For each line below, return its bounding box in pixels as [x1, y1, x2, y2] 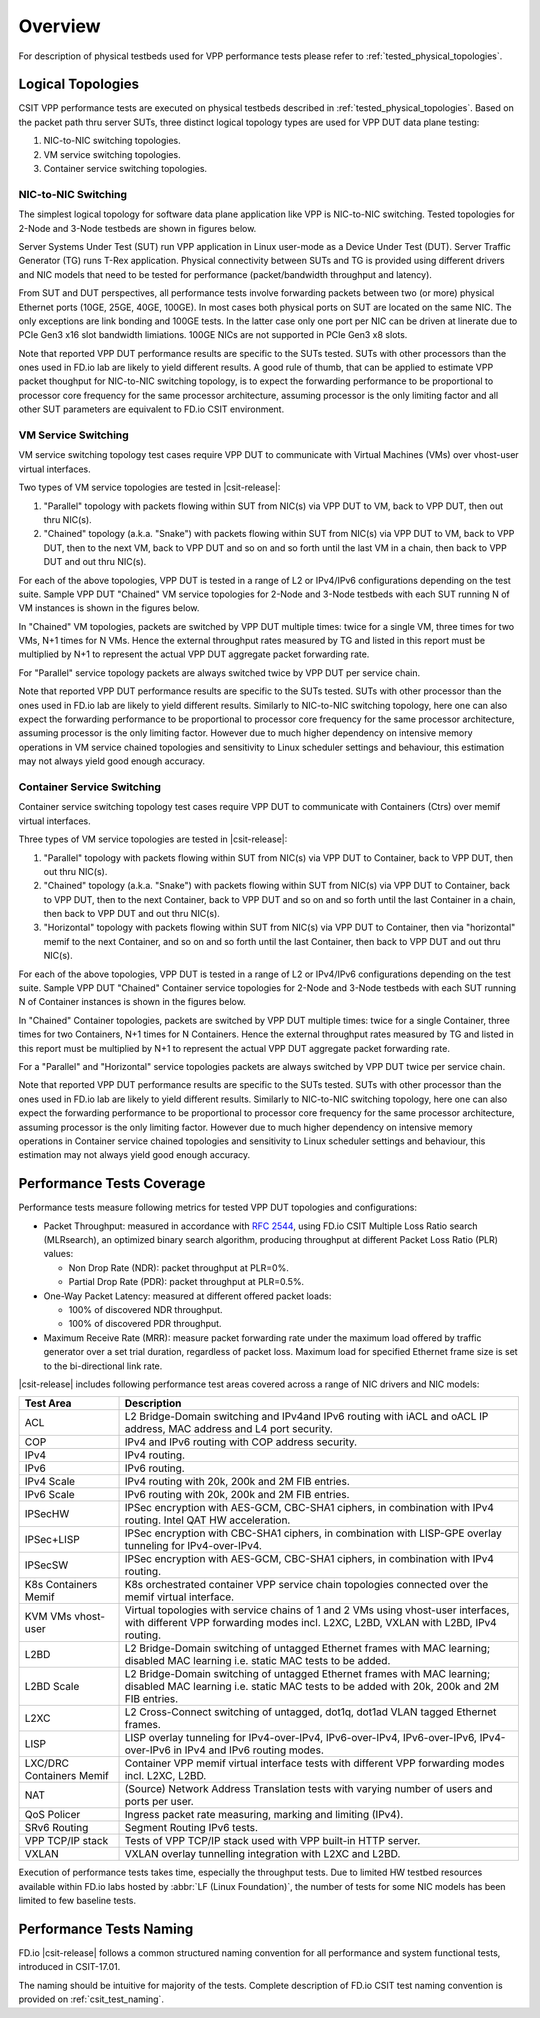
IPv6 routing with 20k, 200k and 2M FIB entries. [124, 1488, 350, 1502]
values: [43, 1248, 74, 1260]
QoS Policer [24, 1808, 81, 1822]
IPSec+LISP [24, 1533, 80, 1547]
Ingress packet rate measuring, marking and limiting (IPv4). [124, 1808, 404, 1822]
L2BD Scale [24, 1680, 80, 1694]
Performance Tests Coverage [18, 1175, 206, 1192]
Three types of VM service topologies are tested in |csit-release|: [18, 833, 288, 845]
